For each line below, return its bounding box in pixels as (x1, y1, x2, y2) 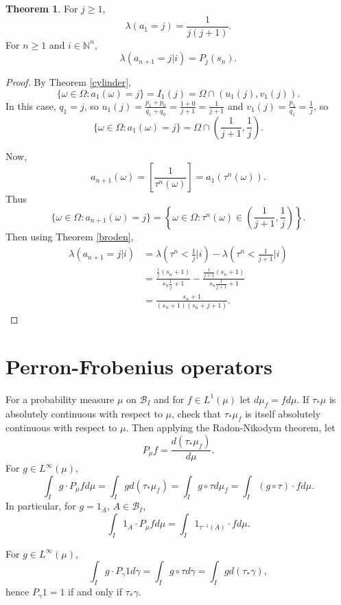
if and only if (68, 584, 123, 599)
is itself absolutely (245, 406, 321, 420)
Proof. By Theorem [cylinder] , (5, 75, 132, 89)
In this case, (5, 98, 56, 113)
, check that (172, 406, 221, 420)
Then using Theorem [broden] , (5, 229, 134, 243)
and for (154, 391, 185, 406)
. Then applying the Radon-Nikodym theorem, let (126, 420, 336, 435)
